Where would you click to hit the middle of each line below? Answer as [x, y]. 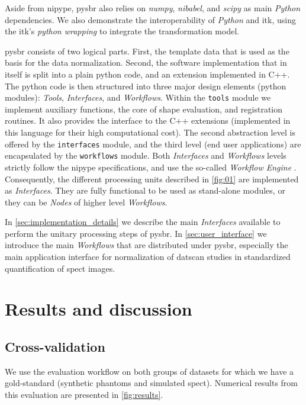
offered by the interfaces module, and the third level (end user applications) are [153, 144]
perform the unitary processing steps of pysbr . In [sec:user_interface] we [136, 233]
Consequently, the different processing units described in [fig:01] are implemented [152, 179]
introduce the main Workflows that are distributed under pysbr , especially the [146, 245]
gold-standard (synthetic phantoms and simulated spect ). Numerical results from [151, 383]
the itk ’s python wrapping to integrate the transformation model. [122, 31]
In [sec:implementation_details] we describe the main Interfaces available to [143, 222]
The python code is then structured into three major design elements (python [146, 86]
